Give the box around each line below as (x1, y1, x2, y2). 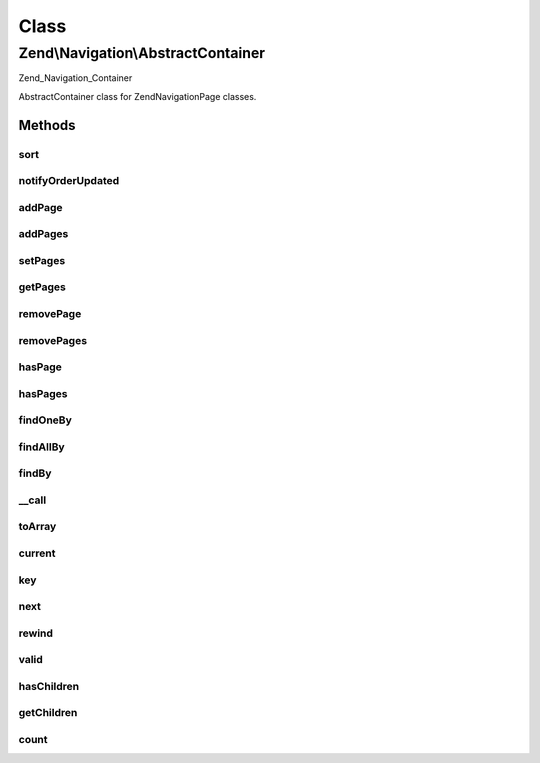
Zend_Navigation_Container (18, 72, 133, 84)
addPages (18, 227, 69, 241)
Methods (18, 116, 76, 134)
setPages (18, 253, 66, 267)
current (18, 546, 56, 560)
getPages (18, 280, 67, 294)
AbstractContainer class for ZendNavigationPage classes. (18, 90, 257, 102)
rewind (18, 626, 54, 640)
